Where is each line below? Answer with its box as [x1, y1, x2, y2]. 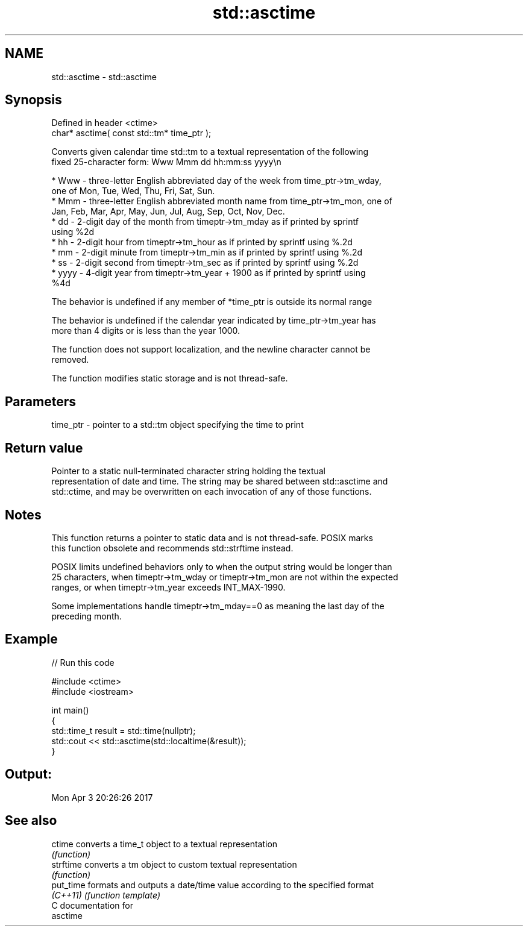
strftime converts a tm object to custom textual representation [51, 859, 297, 870]
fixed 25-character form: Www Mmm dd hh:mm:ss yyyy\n [51, 157, 281, 168]
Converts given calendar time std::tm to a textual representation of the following [51, 146, 369, 157]
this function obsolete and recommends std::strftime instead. [51, 542, 294, 553]
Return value [5, 440, 83, 456]
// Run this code [51, 657, 115, 668]
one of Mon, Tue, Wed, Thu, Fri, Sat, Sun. [51, 186, 215, 196]
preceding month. [51, 610, 122, 621]
